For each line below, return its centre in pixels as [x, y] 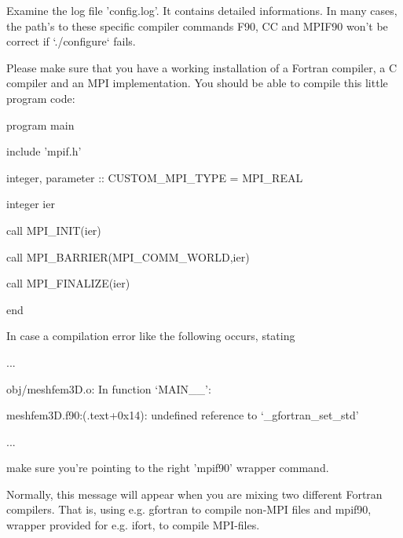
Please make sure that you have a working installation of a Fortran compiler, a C [202, 67]
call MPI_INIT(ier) [54, 230]
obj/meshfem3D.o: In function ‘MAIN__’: [109, 388]
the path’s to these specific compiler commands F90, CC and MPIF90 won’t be [197, 26]
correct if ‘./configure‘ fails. [71, 41]
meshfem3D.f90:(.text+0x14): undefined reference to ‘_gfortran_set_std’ [183, 415]
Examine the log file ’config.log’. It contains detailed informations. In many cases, [202, 10]
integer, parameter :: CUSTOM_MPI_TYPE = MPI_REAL [155, 177]
